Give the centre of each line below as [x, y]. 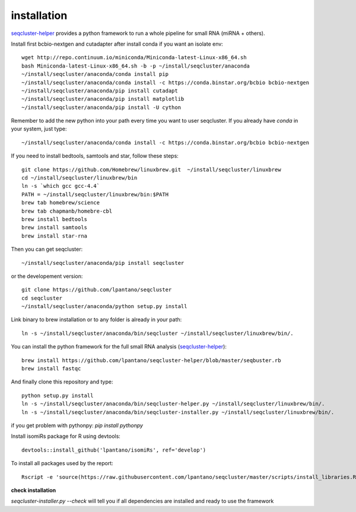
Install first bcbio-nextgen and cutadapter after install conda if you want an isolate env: [117, 44]
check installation [34, 490]
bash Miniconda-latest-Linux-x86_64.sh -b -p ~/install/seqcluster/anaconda [136, 66]
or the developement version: [47, 276]
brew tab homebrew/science [61, 203]
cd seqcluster [42, 298]
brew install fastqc [51, 369]
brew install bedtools [55, 219]
